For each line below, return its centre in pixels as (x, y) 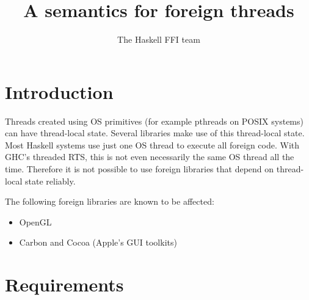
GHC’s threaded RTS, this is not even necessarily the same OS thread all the (150, 157)
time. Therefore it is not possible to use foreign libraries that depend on (140, 169)
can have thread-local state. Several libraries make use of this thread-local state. (155, 133)
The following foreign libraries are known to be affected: (110, 201)
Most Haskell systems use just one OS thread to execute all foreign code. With (152, 145)
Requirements (64, 284)
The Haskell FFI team (159, 39)
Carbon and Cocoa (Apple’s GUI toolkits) (98, 242)
